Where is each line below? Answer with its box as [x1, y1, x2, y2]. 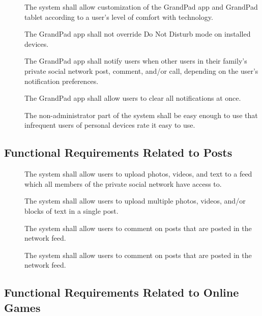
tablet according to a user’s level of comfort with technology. [24, 11, 213, 22]
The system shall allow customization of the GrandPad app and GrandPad [24, 2, 258, 12]
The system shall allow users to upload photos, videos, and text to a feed [24, 168, 252, 179]
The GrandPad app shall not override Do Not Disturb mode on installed [24, 28, 251, 39]
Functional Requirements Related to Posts [4, 145, 232, 160]
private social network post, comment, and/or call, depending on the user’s [24, 65, 258, 76]
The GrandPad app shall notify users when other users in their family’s [24, 55, 247, 66]
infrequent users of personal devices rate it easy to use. [24, 120, 195, 130]
